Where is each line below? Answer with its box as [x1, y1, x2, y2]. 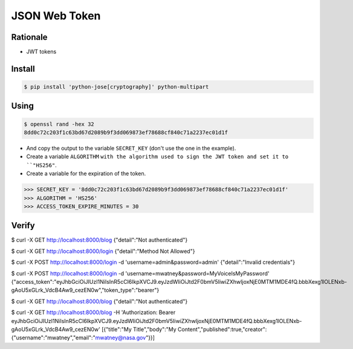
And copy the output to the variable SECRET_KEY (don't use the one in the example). [26, 145, 236, 152]
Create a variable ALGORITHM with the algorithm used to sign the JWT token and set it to [26, 153, 289, 160]
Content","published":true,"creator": [177, 325, 267, 333]
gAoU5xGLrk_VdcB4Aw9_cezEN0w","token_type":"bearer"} [11, 287, 160, 294]
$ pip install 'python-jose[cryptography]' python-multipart [24, 83, 209, 91]
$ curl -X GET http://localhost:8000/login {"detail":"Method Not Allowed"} [11, 248, 195, 255]
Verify [11, 220, 36, 231]
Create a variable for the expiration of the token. [26, 170, 146, 178]
